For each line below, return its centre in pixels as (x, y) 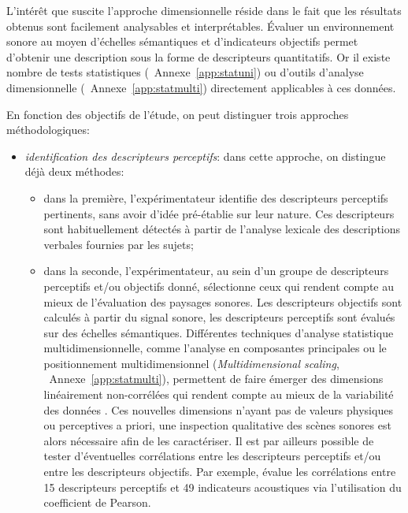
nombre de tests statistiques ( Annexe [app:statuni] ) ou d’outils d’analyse (185, 72)
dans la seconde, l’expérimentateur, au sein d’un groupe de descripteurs (216, 271)
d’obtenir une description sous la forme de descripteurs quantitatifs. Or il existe (198, 56)
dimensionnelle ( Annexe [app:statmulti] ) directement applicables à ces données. (201, 87)
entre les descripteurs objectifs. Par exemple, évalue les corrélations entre (220, 472)
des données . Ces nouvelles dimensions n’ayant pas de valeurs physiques (218, 409)
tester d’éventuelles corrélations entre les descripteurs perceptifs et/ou (212, 456)
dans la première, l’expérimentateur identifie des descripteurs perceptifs (216, 197)
